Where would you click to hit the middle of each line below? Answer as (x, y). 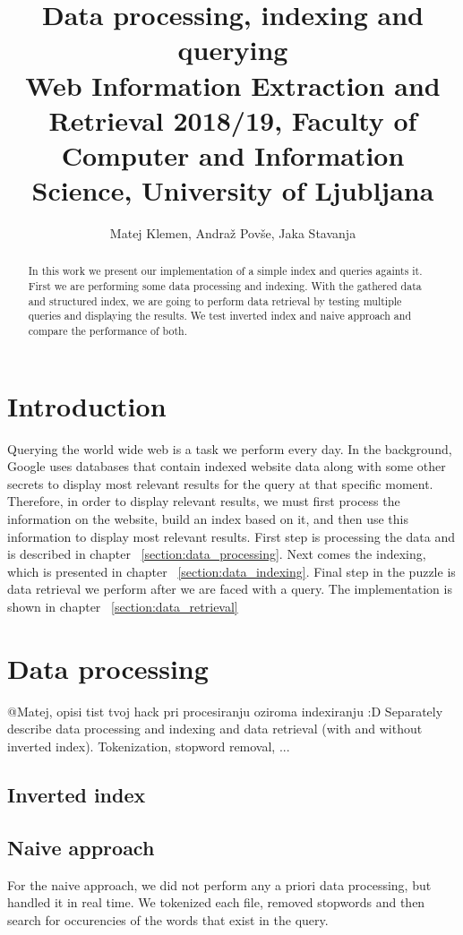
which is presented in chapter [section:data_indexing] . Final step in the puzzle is (231, 571)
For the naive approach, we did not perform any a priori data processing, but (219, 884)
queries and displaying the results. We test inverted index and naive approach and (220, 316)
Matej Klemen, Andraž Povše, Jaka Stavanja (233, 233)
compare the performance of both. (107, 331)
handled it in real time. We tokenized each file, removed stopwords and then (216, 902)
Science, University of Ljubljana (233, 190)
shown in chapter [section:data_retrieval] (123, 607)
